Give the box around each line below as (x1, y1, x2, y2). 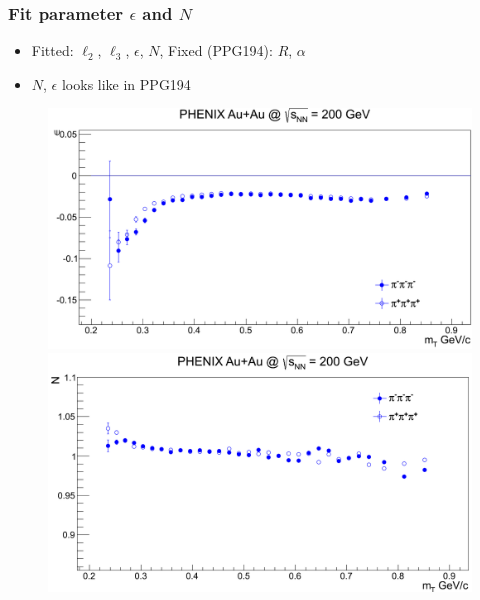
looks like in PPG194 (61, 73, 191, 94)
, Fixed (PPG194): (159, 40, 273, 61)
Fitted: (31, 40, 74, 61)
